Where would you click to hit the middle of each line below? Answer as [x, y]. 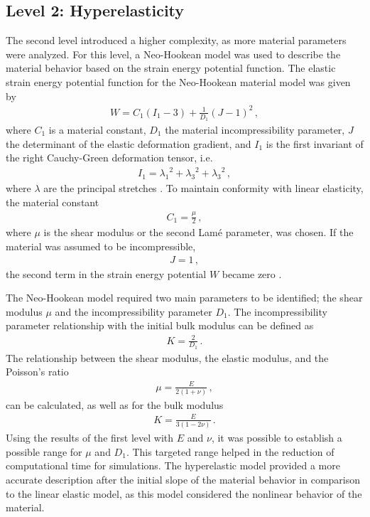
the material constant [53, 202]
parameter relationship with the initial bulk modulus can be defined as [160, 325]
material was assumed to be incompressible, [101, 246]
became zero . [252, 273]
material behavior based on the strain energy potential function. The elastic [171, 68]
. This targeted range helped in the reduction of [230, 451]
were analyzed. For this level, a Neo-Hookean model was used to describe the [173, 54]
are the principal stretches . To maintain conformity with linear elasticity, [203, 188]
